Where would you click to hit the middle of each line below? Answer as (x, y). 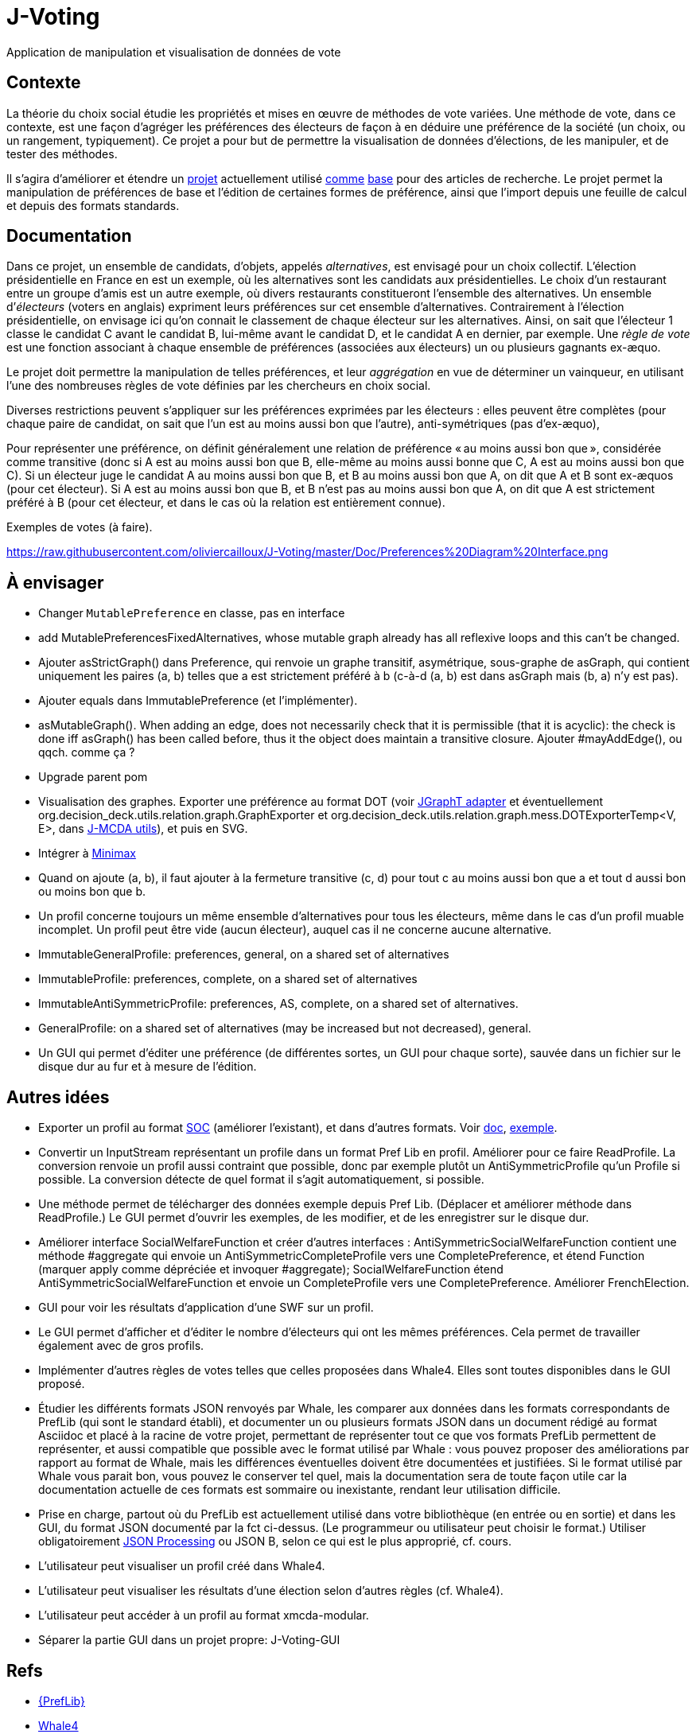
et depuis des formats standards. (93, 205)
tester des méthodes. (62, 154)
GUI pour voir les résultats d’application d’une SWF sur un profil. (206, 1308)
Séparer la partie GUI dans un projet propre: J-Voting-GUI (189, 1640)
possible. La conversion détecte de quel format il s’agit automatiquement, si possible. (261, 1180)
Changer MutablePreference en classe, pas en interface (192, 613)
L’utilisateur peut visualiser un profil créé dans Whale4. (182, 1566)
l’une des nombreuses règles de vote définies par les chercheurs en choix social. (219, 386)
